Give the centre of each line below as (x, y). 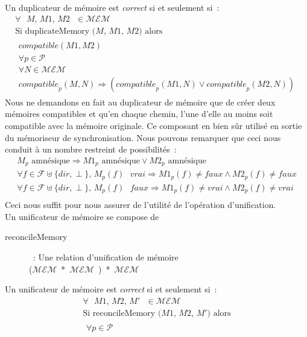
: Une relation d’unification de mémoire (106, 257)
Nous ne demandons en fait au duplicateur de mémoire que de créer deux (140, 102)
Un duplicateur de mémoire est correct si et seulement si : (112, 7)
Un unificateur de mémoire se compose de (82, 216)
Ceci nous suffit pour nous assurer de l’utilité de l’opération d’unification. (141, 205)
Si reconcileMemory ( (122, 313)
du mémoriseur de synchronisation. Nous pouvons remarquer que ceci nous (143, 137)
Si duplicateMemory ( (55, 31)
